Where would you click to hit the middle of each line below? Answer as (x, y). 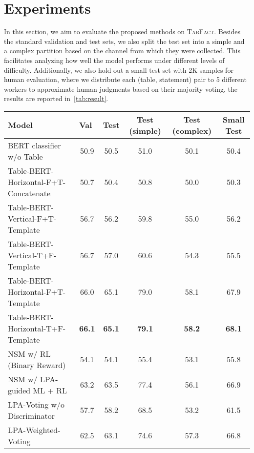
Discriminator (31, 415)
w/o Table (25, 156)
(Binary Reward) (37, 365)
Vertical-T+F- (32, 255)
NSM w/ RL (29, 353)
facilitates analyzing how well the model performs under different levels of (114, 60)
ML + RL (50, 390)
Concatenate (29, 193)
